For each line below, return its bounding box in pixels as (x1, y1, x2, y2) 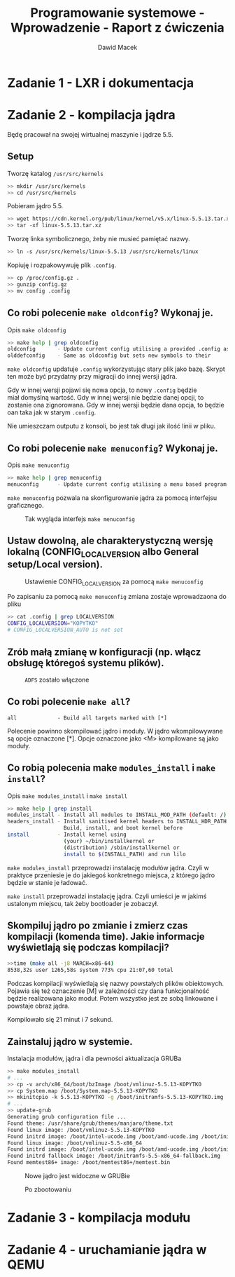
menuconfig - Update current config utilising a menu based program (7, 480, 227, 488)
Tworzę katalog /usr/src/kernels (7, 169, 104, 177)
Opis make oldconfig (7, 325, 66, 334)
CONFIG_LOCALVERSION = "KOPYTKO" (7, 620, 99, 627)
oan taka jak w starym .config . (7, 408, 97, 417)
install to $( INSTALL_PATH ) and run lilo (63, 851, 187, 858)
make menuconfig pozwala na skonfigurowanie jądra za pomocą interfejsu (7, 493, 218, 502)
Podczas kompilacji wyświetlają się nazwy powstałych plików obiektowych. (7, 980, 225, 988)
